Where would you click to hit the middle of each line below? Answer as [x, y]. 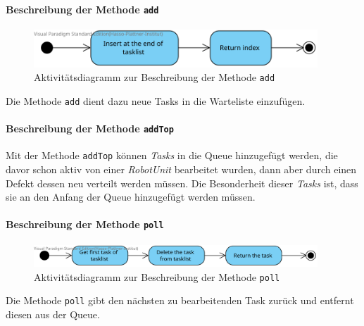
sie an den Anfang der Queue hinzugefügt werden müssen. [131, 197]
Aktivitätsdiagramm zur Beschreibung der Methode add [155, 77]
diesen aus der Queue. [53, 314]
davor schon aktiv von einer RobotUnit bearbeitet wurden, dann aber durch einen [181, 169]
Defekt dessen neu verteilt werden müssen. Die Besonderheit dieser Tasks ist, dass [182, 183]
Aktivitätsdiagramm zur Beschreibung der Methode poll [157, 276]
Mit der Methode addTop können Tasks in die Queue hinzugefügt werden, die [172, 155]
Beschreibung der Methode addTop [90, 128]
